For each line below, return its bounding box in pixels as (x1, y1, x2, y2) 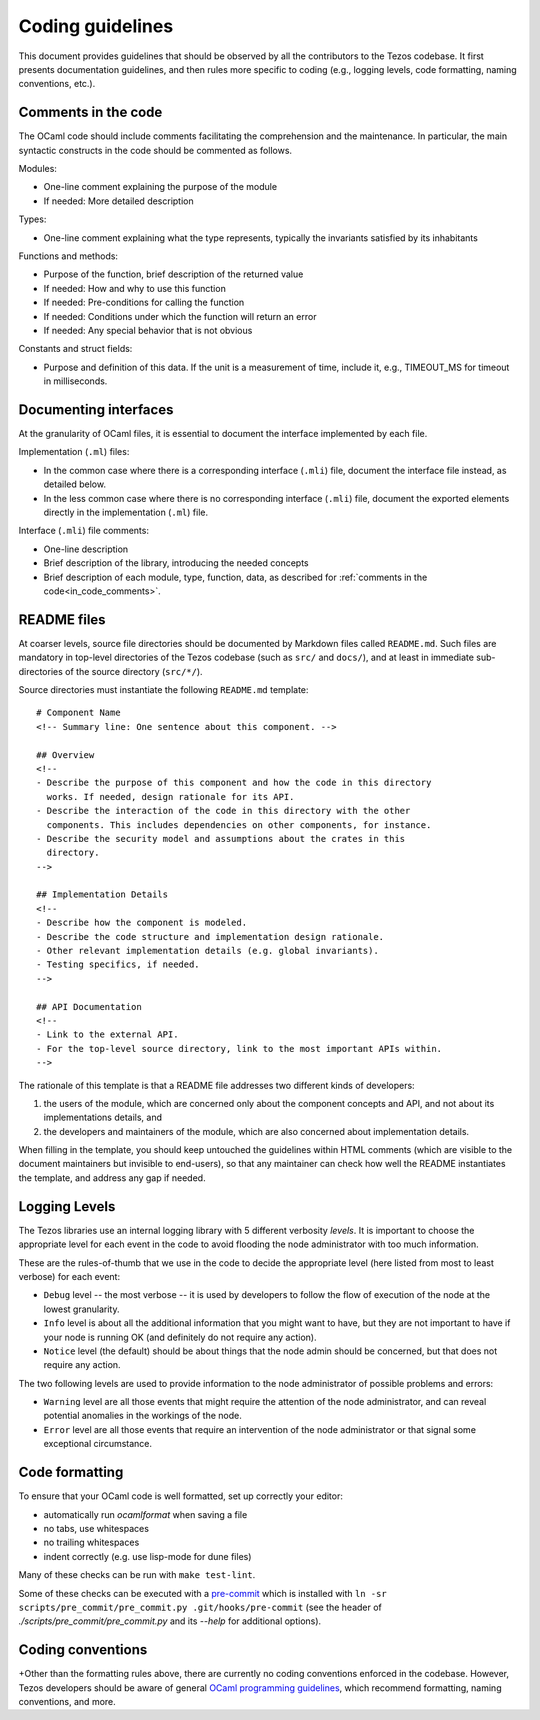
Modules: (18, 163, 57, 175)
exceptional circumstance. (43, 1438, 153, 1450)
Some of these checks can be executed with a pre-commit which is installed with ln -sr (18, 1587, 387, 1599)
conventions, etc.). (18, 78, 96, 90)
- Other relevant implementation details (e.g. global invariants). (36, 945, 379, 957)
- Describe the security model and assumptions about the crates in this (36, 833, 406, 844)
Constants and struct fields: (18, 343, 133, 355)
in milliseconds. (43, 375, 108, 387)
